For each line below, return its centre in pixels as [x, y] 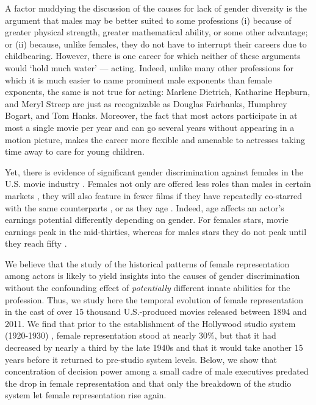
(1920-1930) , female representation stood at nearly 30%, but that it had [141, 335]
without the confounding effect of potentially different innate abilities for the [148, 288]
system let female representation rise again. [86, 395]
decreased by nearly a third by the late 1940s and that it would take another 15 [154, 347]
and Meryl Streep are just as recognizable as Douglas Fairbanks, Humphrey [146, 103]
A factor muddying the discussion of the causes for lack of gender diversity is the [156, 8]
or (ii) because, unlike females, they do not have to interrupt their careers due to [156, 44]
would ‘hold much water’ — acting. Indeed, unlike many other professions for [149, 67]
